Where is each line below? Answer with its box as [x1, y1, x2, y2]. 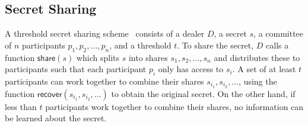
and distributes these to [214, 51, 300, 63]
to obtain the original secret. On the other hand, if [111, 87, 296, 99]
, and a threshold [109, 38, 172, 51]
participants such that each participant [5, 63, 147, 75]
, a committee [253, 27, 304, 40]
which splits [76, 51, 120, 63]
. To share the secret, [177, 38, 254, 51]
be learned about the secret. [5, 112, 107, 124]
